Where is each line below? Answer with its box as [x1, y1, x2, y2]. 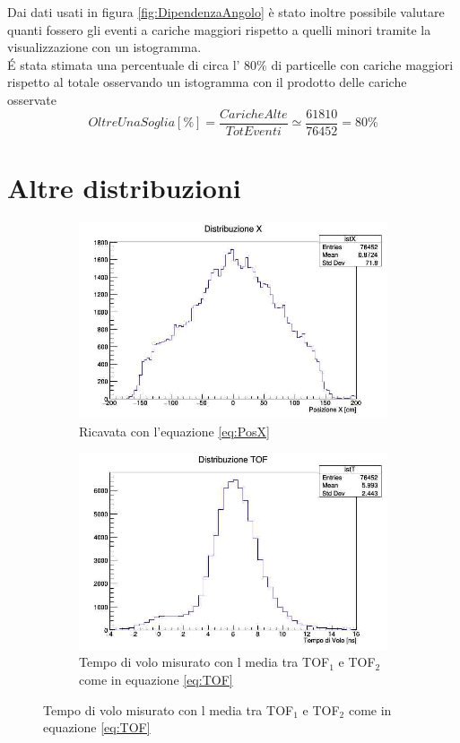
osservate [7, 90, 57, 108]
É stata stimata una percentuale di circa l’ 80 [7, 55, 257, 73]
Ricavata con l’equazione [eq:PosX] [79, 421, 270, 440]
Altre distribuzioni [7, 168, 241, 205]
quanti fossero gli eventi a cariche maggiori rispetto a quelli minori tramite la [7, 20, 431, 39]
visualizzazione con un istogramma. [7, 38, 202, 56]
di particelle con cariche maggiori [271, 55, 454, 73]
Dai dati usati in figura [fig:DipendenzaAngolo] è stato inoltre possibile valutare [7, 3, 445, 21]
